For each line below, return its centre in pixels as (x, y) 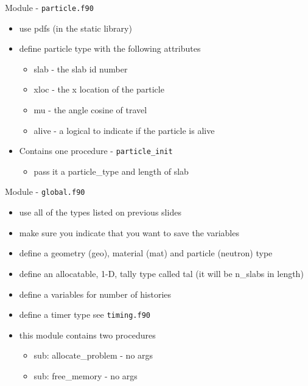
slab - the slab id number (81, 68)
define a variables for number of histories (95, 294)
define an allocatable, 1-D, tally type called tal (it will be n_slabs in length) (161, 273)
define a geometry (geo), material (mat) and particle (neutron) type (146, 253)
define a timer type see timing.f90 (85, 314)
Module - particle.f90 (49, 7)
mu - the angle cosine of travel (90, 110)
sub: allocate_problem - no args (93, 355)
